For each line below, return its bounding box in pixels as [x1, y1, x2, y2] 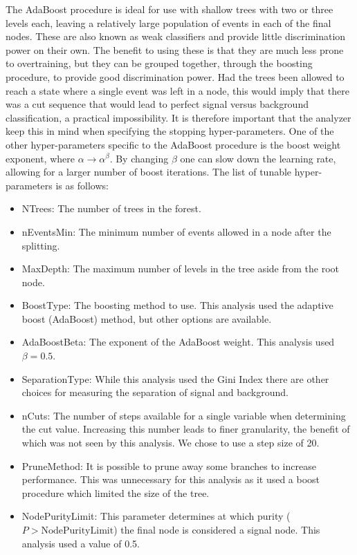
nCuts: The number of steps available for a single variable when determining [21, 408, 346, 422]
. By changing [109, 151, 169, 165]
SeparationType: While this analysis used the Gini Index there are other [21, 371, 329, 386]
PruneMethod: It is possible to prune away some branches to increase [21, 458, 316, 473]
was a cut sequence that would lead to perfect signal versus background [6, 97, 309, 111]
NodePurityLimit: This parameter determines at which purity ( [21, 509, 291, 523]
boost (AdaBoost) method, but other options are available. [21, 311, 272, 326]
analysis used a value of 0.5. [21, 536, 140, 550]
